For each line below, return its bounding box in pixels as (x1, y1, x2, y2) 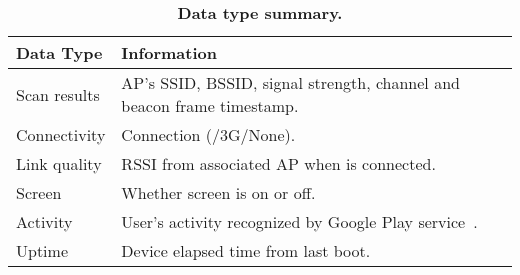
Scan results (16, 82, 100, 106)
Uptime (16, 239, 69, 262)
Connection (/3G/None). (121, 123, 296, 146)
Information (121, 41, 217, 64)
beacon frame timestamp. (121, 94, 299, 117)
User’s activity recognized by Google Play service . (121, 210, 478, 233)
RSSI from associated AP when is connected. (121, 152, 436, 175)
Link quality (16, 152, 102, 175)
